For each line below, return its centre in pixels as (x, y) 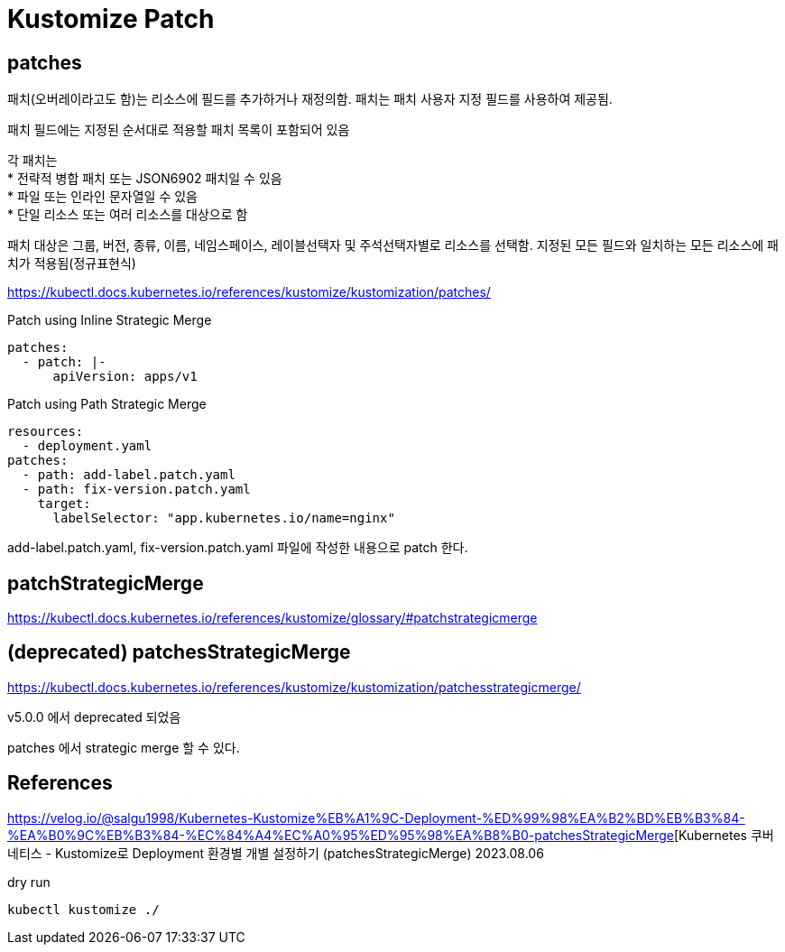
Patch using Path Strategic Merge (107, 404)
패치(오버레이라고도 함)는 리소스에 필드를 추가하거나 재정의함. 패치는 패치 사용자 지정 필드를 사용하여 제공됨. (310, 99)
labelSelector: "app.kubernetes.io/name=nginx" (224, 518)
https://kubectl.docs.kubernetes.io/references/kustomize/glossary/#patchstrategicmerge (272, 618)
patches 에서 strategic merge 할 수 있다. (124, 747)
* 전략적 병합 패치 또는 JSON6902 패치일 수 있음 (145, 179)
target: (64, 504)
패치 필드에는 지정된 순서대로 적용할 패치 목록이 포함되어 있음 (179, 130)
